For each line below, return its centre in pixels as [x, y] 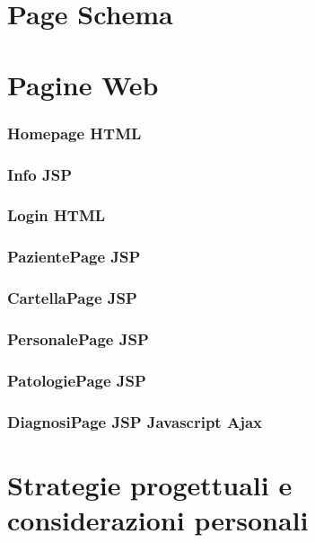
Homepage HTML [74, 133]
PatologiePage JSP [77, 380]
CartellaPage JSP [72, 298]
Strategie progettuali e [150, 484]
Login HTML [57, 215]
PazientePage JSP [74, 257]
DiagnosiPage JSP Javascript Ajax [135, 421]
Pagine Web [83, 84]
